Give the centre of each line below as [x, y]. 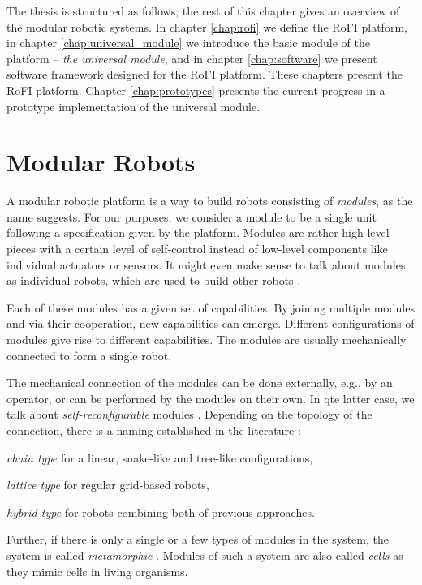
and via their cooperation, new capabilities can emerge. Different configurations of [211, 323]
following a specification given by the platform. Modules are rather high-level [198, 232]
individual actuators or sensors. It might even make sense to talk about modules [206, 264]
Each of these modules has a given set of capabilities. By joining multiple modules [211, 307]
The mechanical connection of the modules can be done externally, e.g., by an [200, 383]
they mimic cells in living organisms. [97, 571]
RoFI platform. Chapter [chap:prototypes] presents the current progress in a [196, 90]
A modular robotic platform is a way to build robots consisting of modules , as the [210, 201]
